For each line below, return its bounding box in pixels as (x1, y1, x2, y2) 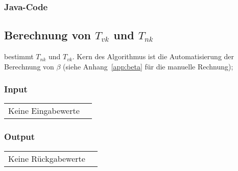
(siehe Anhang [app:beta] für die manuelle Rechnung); (63, 61, 233, 71)
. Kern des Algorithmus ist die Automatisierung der (72, 51, 234, 62)
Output (4, 130, 35, 143)
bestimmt (4, 51, 34, 62)
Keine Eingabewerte (8, 105, 80, 117)
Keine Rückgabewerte (8, 152, 85, 164)
